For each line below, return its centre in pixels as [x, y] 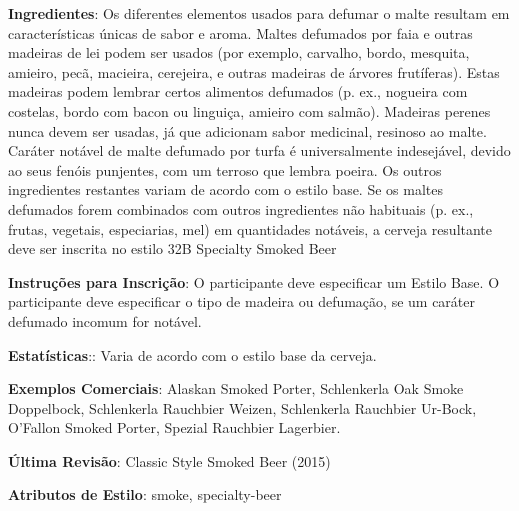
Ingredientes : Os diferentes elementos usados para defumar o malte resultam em [259, 13]
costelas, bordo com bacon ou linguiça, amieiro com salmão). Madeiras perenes [249, 110]
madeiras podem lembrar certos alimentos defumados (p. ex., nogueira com [238, 91]
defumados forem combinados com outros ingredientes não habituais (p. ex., [241, 208]
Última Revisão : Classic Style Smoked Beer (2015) [169, 460]
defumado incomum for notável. [105, 320]
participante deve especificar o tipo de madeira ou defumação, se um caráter [241, 301]
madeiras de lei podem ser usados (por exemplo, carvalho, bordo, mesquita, [239, 52]
